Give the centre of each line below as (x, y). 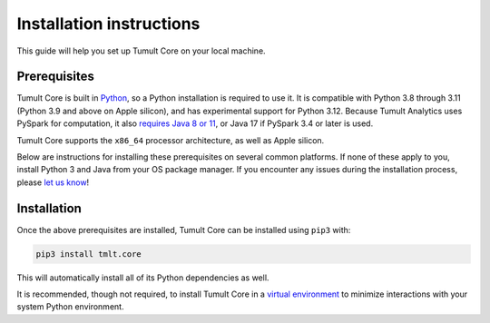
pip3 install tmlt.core (89, 254)
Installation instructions (108, 24)
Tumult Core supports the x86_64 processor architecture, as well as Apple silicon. (171, 140)
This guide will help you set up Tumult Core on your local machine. (142, 51)
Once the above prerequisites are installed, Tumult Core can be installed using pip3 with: (184, 230)
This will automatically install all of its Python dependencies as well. (143, 278)
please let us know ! (53, 182)
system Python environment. (70, 307)
